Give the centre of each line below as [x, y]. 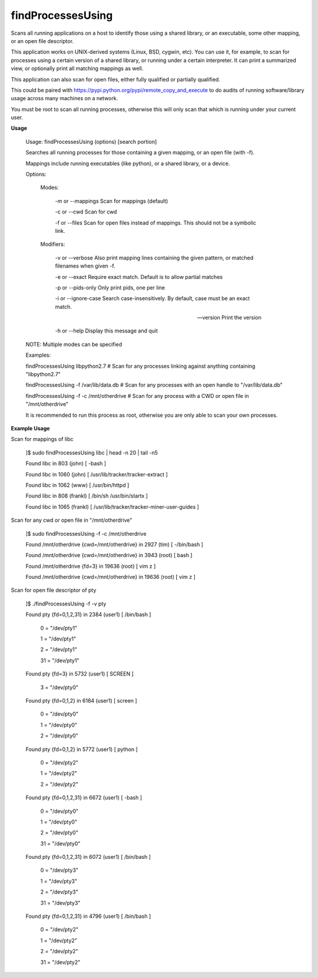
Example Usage [30, 428]
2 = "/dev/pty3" [59, 892]
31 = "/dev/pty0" [60, 844]
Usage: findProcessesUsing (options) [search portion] [91, 141]
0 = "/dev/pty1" [59, 628]
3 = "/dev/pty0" [59, 687]
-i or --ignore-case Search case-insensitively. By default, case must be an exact [153, 298]
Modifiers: [53, 244]
